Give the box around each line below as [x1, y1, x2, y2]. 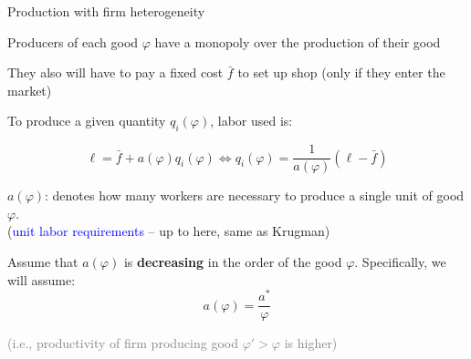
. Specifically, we [354, 252, 446, 272]
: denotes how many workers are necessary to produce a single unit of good [45, 186, 465, 205]
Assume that [7, 252, 78, 272]
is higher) [284, 333, 338, 353]
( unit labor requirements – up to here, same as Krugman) [7, 221, 330, 241]
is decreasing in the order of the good [123, 252, 342, 272]
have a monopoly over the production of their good [154, 32, 441, 51]
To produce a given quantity [7, 111, 166, 130]
